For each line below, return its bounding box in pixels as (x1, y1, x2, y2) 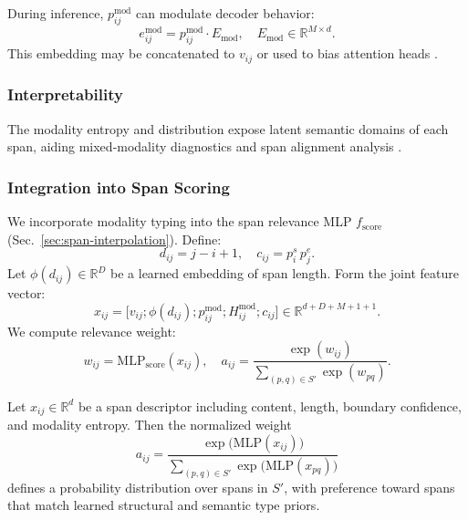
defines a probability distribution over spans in (7, 477, 268, 496)
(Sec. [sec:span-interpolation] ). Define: (7, 229, 222, 248)
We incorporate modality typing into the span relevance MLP (7, 212, 352, 231)
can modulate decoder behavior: (135, 4, 315, 22)
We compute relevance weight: (7, 321, 176, 340)
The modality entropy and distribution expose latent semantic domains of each (7, 119, 449, 138)
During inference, (7, 4, 104, 22)
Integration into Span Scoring (7, 175, 230, 198)
